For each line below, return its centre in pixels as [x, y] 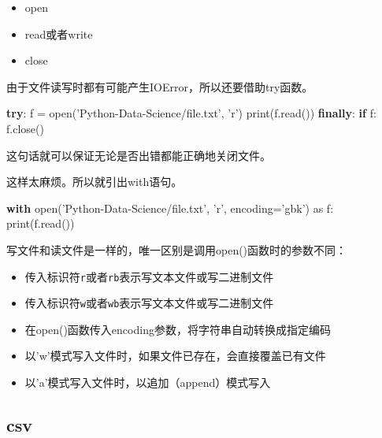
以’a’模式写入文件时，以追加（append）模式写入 [148, 382]
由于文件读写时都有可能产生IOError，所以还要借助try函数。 [160, 86]
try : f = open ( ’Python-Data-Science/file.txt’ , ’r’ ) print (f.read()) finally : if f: [191, 113]
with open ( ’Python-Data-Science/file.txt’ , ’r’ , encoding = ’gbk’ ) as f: [170, 208]
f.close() [25, 128]
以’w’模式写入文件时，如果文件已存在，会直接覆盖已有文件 [175, 356]
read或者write [59, 33]
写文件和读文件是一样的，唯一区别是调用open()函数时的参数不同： [177, 249]
